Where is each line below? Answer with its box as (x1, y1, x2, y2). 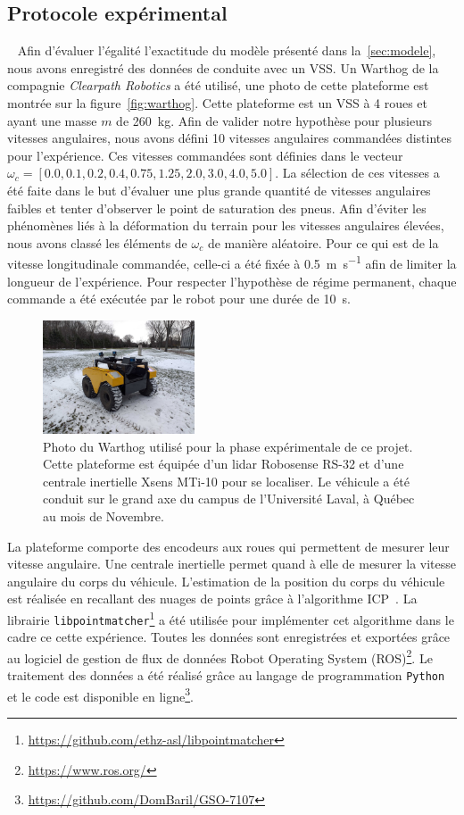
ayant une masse (7, 111, 97, 129)
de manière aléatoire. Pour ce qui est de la (207, 233, 439, 252)
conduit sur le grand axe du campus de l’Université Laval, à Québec (43, 489, 415, 508)
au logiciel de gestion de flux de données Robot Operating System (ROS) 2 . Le (7, 645, 433, 667)
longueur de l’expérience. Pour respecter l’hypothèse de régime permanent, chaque (7, 271, 457, 290)
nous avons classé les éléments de (7, 233, 187, 252)
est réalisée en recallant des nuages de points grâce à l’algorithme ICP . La (7, 589, 418, 608)
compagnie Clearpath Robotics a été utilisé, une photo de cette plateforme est (7, 76, 429, 95)
